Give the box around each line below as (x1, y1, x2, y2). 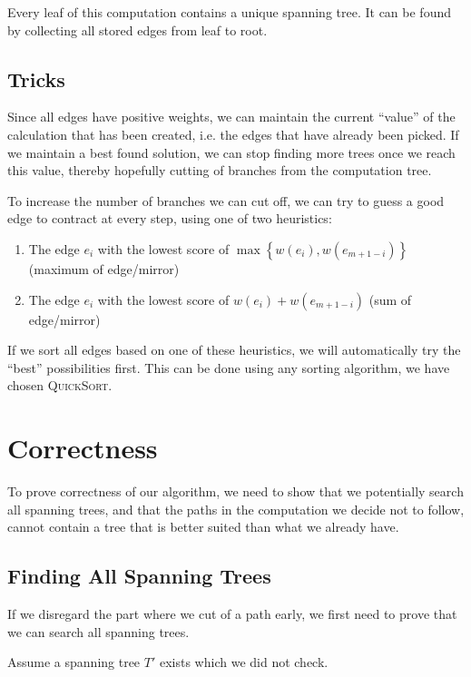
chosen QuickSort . (7, 376, 113, 395)
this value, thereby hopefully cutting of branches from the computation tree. (7, 161, 432, 180)
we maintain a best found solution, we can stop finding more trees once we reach (7, 142, 456, 162)
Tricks (7, 64, 65, 93)
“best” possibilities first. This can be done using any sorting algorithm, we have (7, 358, 450, 377)
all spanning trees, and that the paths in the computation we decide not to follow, (7, 499, 465, 518)
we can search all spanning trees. (7, 622, 190, 641)
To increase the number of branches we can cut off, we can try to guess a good (7, 191, 445, 210)
